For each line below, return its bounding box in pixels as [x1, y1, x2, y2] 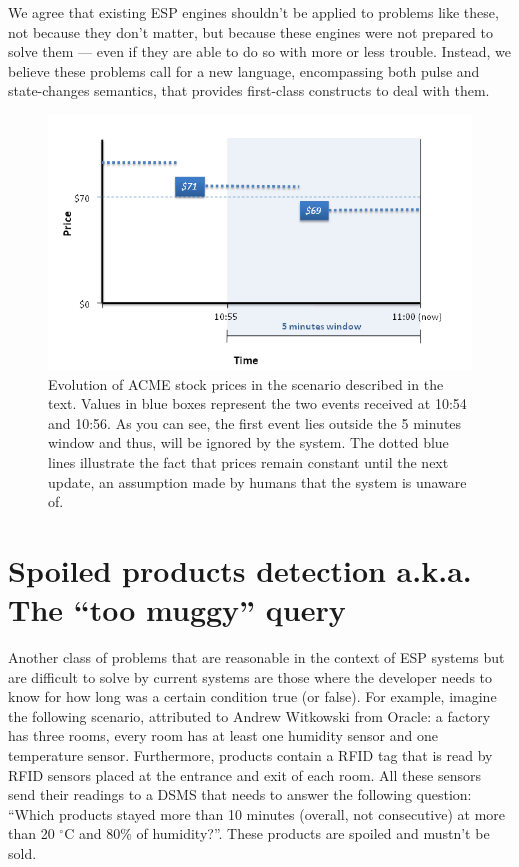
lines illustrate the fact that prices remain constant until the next [48, 451, 449, 472]
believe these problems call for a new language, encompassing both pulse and [8, 60, 480, 81]
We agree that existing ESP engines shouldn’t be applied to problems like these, [8, 2, 499, 22]
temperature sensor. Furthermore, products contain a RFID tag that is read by [8, 745, 493, 766]
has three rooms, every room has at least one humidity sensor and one [8, 725, 438, 746]
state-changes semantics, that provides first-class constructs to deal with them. [8, 80, 490, 101]
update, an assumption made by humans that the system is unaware [48, 471, 467, 492]
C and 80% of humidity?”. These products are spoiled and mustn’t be [64, 823, 490, 844]
